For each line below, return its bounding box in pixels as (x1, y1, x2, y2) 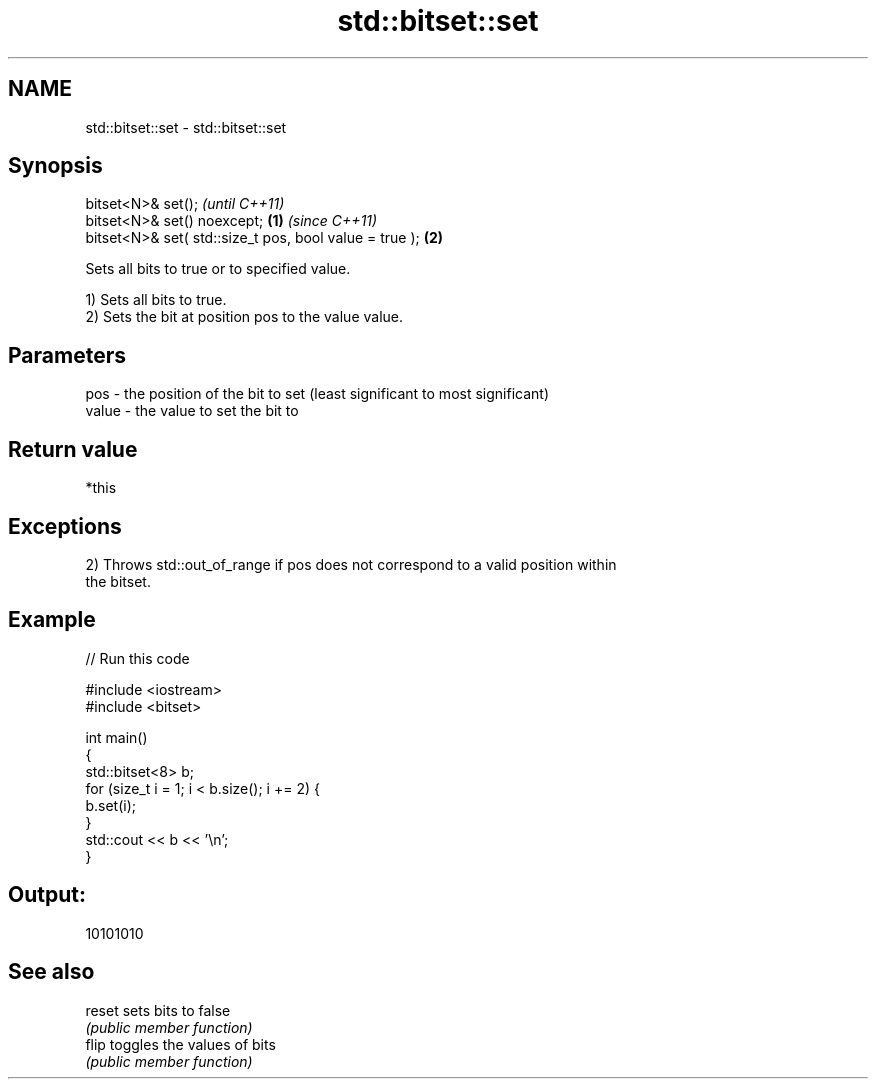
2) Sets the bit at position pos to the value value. (85, 308, 404, 326)
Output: (8, 882, 86, 908)
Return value (8, 436, 138, 462)
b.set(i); (85, 796, 136, 814)
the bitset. (85, 572, 151, 590)
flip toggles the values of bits (85, 1035, 276, 1053)
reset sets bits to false (85, 1001, 231, 1019)
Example (8, 607, 96, 633)
